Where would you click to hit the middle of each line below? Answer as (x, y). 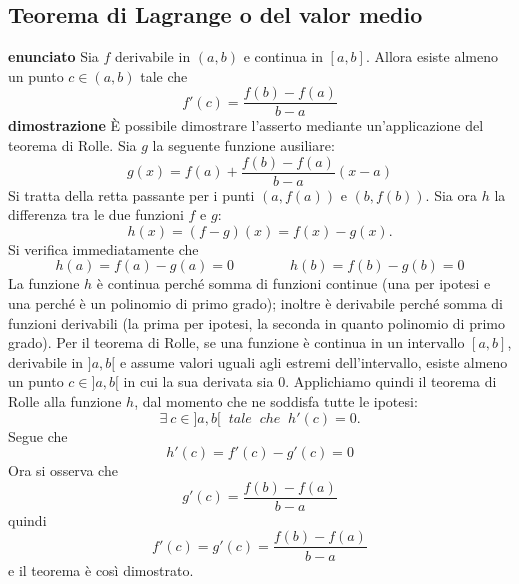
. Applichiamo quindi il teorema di (391, 381)
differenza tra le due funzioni (96, 214)
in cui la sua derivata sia (198, 381)
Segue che (38, 435)
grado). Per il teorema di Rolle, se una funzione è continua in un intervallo (236, 342)
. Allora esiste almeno (431, 56)
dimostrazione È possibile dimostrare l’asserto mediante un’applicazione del (246, 125)
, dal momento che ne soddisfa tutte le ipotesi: (276, 401)
